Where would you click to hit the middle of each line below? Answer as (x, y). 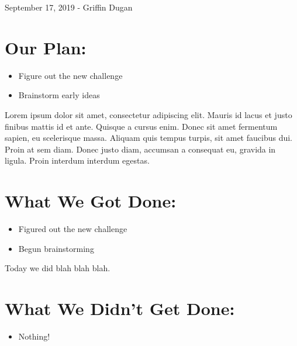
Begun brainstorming (56, 248)
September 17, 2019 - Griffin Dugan (69, 7)
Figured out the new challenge (73, 229)
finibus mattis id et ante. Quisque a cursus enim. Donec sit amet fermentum (141, 126)
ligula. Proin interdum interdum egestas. (77, 160)
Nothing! (34, 336)
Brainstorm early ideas (59, 95)
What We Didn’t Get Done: (120, 308)
